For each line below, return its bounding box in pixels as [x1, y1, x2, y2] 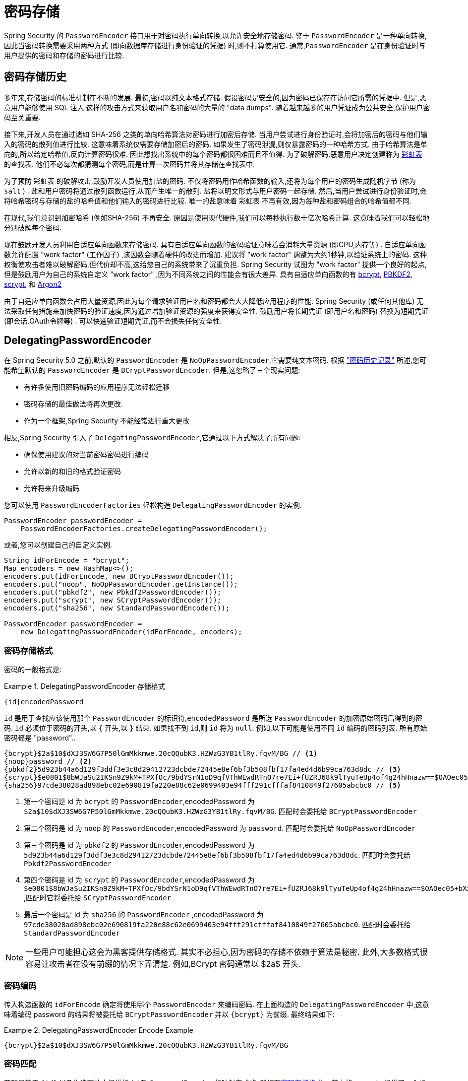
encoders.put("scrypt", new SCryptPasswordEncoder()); [4, 596, 222, 605]
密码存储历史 [4, 70, 66, 83]
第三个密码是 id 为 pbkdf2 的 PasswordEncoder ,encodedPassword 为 [24, 841, 255, 850]
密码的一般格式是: [4, 665, 62, 674]
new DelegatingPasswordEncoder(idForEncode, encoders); [20, 628, 242, 636]
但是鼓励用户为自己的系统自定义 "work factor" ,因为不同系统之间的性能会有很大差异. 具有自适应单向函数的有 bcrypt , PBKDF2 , [4, 270, 413, 278]
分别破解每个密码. [4, 223, 62, 232]
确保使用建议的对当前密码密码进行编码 [24, 450, 149, 459]
